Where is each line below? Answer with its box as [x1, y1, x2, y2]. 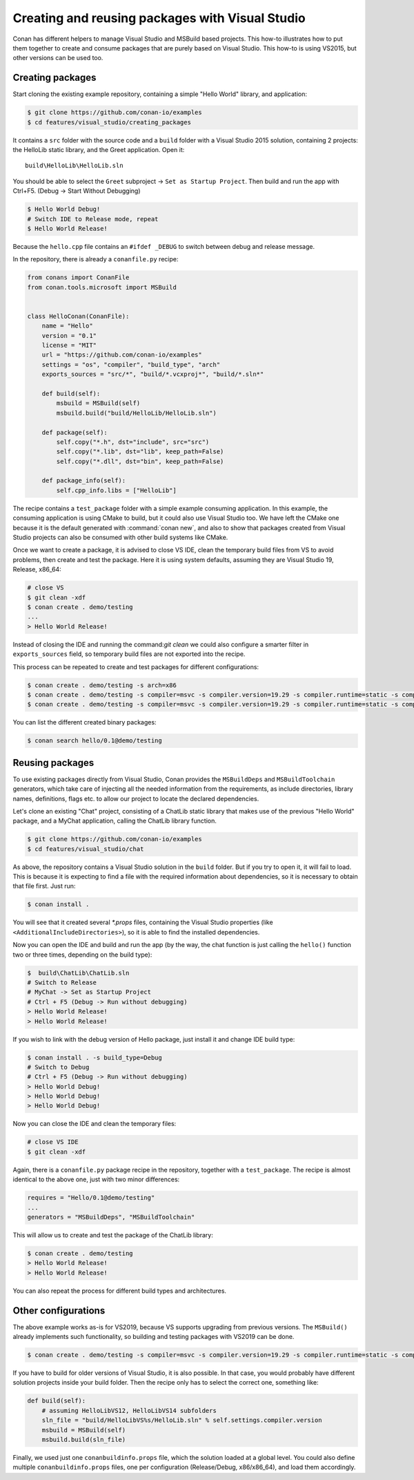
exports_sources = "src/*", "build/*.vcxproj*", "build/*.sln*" [41, 371, 264, 378]
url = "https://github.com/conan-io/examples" [41, 351, 203, 359]
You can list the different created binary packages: [12, 718, 157, 727]
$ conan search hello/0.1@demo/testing [27, 737, 162, 744]
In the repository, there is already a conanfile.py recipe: [12, 255, 179, 263]
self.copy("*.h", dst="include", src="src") [56, 438, 210, 446]
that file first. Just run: [12, 882, 76, 890]
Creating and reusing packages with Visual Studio [12, 10, 306, 26]
